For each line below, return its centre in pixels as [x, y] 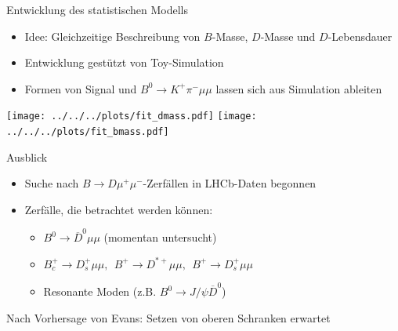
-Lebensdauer [360, 36]
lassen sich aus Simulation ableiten [299, 88]
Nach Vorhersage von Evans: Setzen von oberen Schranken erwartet [168, 317]
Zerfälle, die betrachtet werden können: [119, 209]
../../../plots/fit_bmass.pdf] [88, 132]
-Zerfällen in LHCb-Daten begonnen [230, 183]
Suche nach [52, 183]
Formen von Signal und [81, 88]
